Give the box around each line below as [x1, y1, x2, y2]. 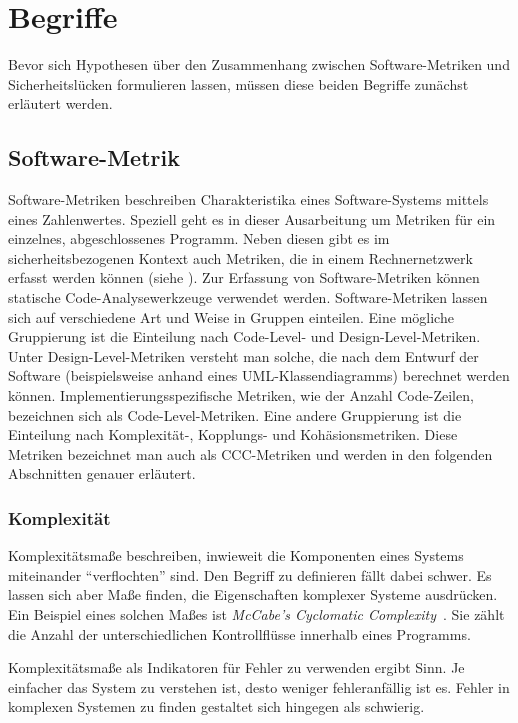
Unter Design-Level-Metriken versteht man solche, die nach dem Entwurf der [8, 345, 479, 366]
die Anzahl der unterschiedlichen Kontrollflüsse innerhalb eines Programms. [8, 623, 471, 644]
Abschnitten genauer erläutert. [8, 463, 196, 484]
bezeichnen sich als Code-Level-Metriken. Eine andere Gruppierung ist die [8, 404, 462, 425]
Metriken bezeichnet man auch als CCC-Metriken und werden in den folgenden [8, 443, 493, 464]
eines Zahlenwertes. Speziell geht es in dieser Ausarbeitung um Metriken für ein [8, 208, 496, 229]
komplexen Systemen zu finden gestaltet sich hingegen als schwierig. [8, 696, 425, 717]
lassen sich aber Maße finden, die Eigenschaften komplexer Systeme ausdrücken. [8, 584, 498, 605]
